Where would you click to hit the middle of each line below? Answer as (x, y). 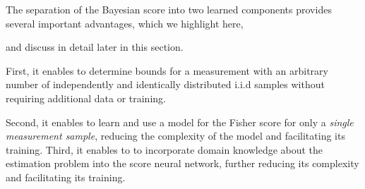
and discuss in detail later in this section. (95, 47)
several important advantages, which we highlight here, (125, 23)
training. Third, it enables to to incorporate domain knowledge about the (164, 149)
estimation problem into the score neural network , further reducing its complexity (182, 163)
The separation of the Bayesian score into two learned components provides (169, 9)
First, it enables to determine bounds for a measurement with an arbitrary (167, 70)
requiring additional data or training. (86, 98)
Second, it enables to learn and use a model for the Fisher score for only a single (180, 122)
